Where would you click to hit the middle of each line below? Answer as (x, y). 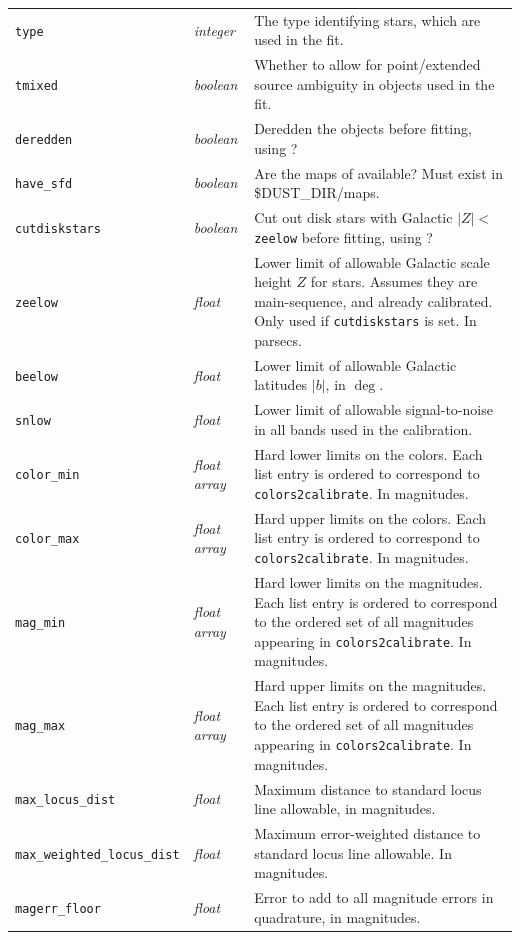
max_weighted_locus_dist (97, 854)
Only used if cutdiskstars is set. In (365, 320)
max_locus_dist (65, 800)
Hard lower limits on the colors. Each (368, 453)
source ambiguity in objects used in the (374, 83)
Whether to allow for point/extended (367, 64)
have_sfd (44, 184)
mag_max (40, 726)
